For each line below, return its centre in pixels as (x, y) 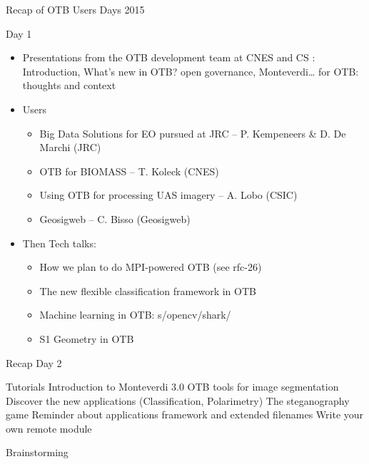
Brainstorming (37, 452)
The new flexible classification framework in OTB (148, 290)
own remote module (49, 428)
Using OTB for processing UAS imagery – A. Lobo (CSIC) (168, 195)
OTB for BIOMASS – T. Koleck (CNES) (129, 171)
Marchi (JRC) (70, 147)
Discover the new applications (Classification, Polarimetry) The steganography (178, 400)
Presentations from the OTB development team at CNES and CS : (169, 57)
